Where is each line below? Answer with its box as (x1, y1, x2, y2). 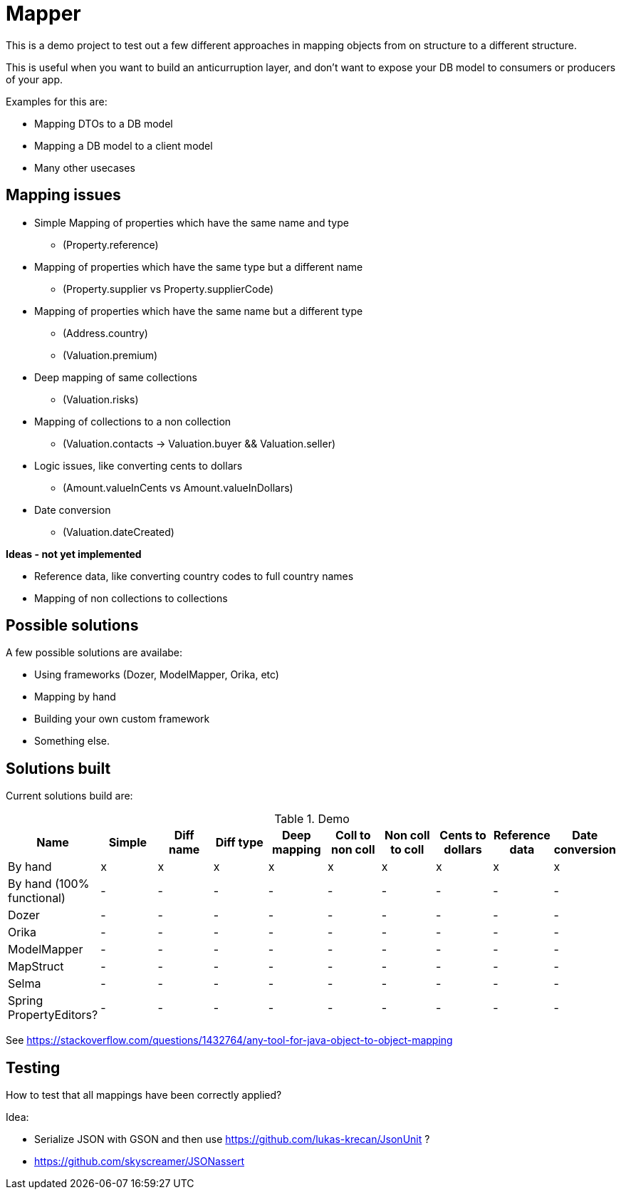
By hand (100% (8, 876, 90, 891)
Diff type (215, 835, 263, 850)
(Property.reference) (63, 238, 159, 251)
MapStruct (8, 959, 64, 974)
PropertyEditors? (8, 1008, 98, 1023)
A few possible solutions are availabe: (6, 646, 183, 659)
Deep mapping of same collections (34, 371, 197, 383)
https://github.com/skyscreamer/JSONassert (34, 1155, 244, 1168)
